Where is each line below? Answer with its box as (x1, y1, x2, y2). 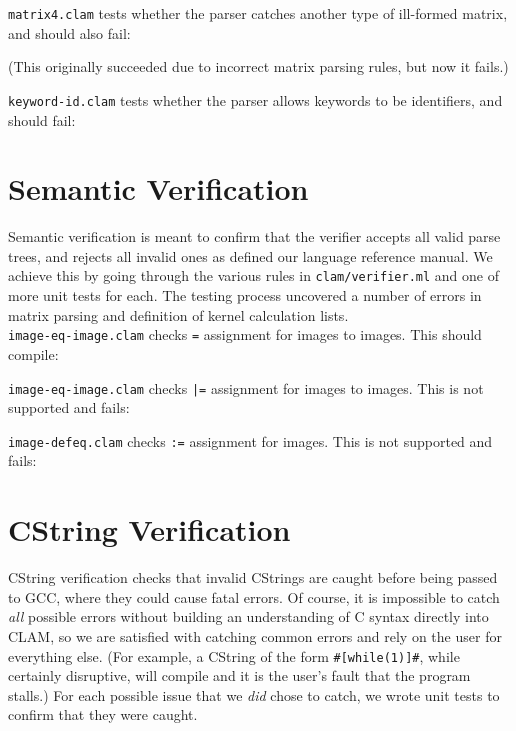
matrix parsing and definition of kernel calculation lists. (8, 304, 349, 325)
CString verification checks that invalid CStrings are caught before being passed (8, 567, 498, 588)
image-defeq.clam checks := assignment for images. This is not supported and (8, 430, 493, 451)
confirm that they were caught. (8, 704, 198, 725)
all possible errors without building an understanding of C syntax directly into (8, 606, 489, 627)
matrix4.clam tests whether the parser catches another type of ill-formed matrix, (8, 3, 508, 23)
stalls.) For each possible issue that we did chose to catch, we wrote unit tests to (8, 684, 500, 705)
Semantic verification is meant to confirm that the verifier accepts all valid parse (8, 226, 501, 247)
